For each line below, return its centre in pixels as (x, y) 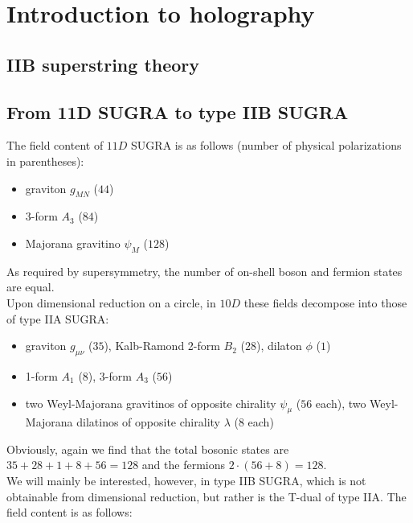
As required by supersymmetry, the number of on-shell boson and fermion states (204, 271)
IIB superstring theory (103, 64)
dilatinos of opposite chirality (148, 422)
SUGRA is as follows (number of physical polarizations (266, 145)
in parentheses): (45, 161)
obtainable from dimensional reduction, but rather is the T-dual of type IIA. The (206, 496)
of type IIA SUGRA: (58, 318)
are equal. (31, 287)
